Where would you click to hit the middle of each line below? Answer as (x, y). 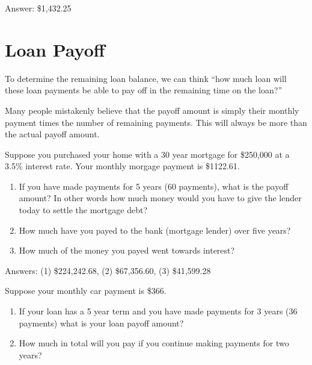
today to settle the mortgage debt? (83, 210)
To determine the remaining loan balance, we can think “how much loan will (146, 78)
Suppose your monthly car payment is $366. (86, 291)
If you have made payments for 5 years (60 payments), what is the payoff (154, 186)
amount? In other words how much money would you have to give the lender (160, 198)
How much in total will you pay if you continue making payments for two (154, 343)
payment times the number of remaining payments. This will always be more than (156, 122)
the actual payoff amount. (52, 134)
